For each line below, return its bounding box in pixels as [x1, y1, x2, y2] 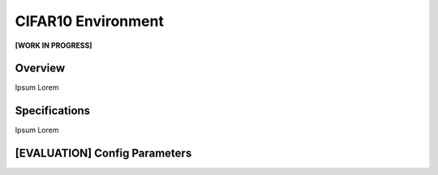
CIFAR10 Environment [15, 12, 164, 30]
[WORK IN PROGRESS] [15, 41, 92, 50]
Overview [15, 62, 66, 75]
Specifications [15, 104, 91, 117]
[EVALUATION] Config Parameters [15, 147, 192, 160]
